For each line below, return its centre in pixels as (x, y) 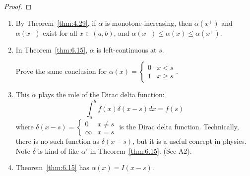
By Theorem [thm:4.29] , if (56, 23)
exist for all (60, 32)
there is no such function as (58, 141)
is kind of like (59, 150)
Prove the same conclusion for (61, 71)
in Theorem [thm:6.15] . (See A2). (141, 150)
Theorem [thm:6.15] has (52, 167)
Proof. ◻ (18, 6)
